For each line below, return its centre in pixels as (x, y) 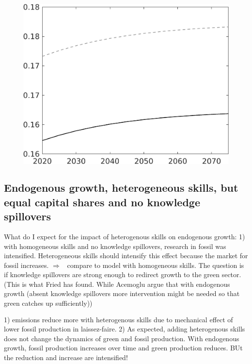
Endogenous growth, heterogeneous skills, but (121, 188)
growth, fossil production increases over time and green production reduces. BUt (123, 348)
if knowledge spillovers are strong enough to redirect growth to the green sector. (123, 274)
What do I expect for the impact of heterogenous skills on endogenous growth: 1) (125, 236)
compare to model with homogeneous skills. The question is (156, 265)
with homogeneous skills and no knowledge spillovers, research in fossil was (115, 246)
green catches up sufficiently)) (48, 303)
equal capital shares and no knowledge (102, 202)
